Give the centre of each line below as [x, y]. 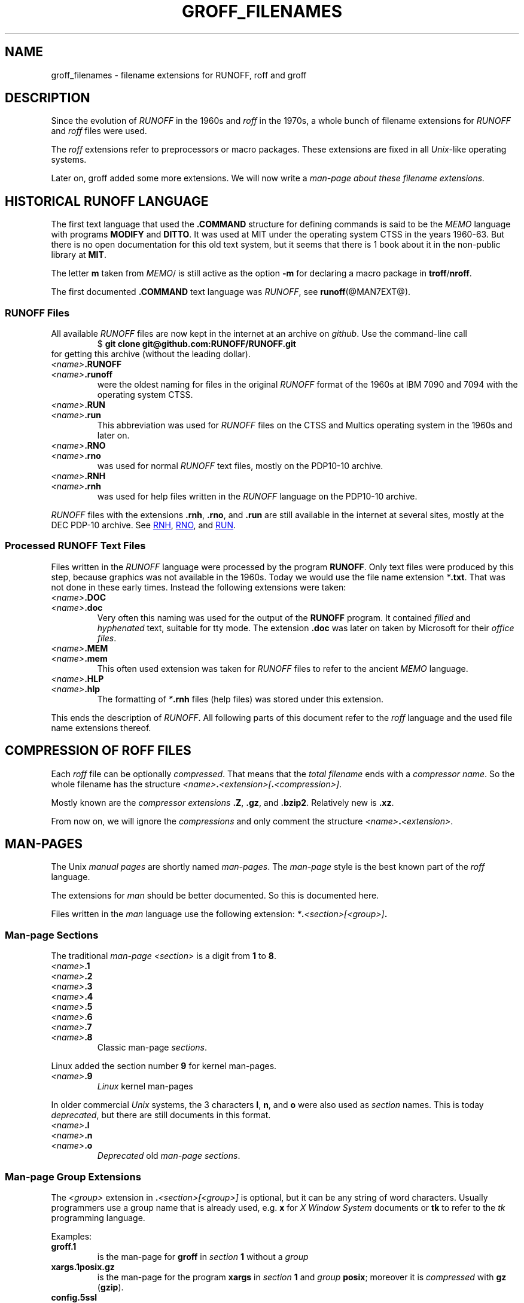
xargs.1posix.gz [83, 1267]
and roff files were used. [99, 131]
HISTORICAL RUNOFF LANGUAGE [107, 201]
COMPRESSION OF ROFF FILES [98, 751]
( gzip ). [110, 1287]
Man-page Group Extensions [73, 1176]
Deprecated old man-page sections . [169, 1156]
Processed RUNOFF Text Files [75, 546]
